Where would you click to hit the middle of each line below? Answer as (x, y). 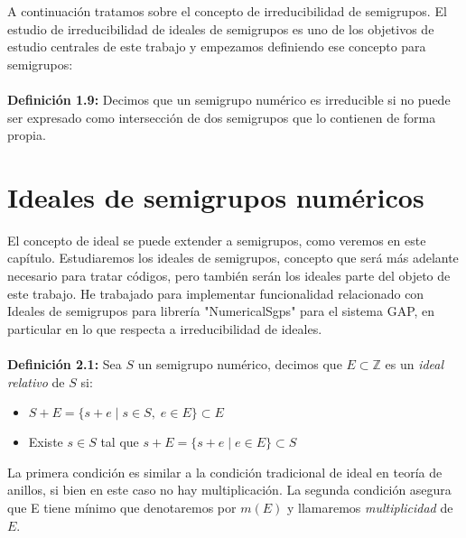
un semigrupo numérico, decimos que (240, 364)
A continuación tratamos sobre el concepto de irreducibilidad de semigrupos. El (227, 11)
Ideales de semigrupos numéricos (216, 196)
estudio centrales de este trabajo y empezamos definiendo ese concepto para (217, 46)
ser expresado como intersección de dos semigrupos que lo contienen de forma (222, 117)
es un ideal (415, 364)
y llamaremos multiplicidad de (370, 507)
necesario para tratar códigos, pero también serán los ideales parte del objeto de (229, 276)
